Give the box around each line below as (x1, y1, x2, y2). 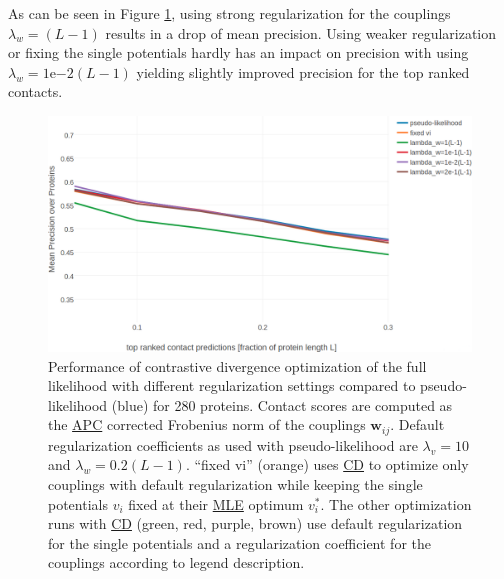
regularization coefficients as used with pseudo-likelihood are (48, 434, 418, 455)
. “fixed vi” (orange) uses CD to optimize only (185, 454, 469, 475)
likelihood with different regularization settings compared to (48, 375, 416, 396)
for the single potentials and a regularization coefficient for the (48, 532, 431, 553)
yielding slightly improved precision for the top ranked (136, 61, 470, 82)
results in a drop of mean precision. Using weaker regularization (105, 22, 497, 43)
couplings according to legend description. (48, 552, 305, 573)
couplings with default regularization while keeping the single (48, 474, 423, 494)
